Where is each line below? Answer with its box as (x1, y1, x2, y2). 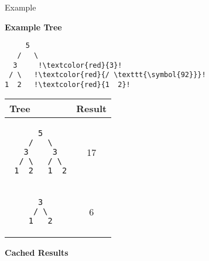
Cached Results (5, 246, 68, 259)
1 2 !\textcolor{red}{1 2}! (5, 80, 131, 89)
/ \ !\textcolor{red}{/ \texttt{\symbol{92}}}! (9, 71, 206, 79)
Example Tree (5, 20, 62, 33)
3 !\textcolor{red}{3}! (13, 61, 122, 69)
